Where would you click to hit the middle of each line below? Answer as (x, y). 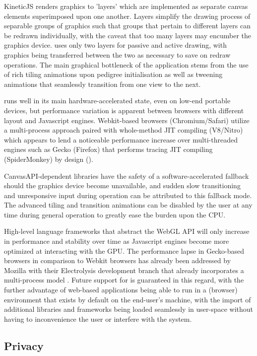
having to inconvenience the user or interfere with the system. (98, 319)
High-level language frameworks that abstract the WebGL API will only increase (127, 231)
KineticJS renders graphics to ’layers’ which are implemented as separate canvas (126, 6)
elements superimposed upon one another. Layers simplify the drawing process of (127, 16)
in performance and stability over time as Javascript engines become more (117, 241)
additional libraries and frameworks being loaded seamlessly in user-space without (129, 309)
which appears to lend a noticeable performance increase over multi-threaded (121, 139)
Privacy (24, 345)
